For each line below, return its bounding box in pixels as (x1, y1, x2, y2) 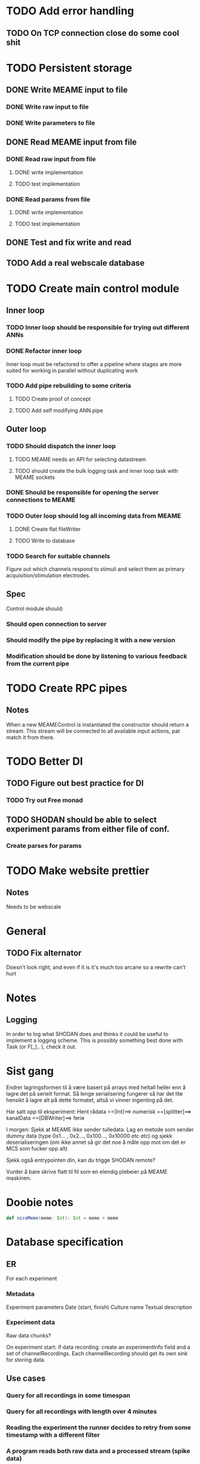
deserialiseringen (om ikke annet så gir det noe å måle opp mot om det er (6, 1139, 186, 1146)
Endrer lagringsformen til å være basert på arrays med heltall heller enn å (6, 1084, 186, 1091)
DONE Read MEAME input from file (6, 137, 137, 147)
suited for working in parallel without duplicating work (6, 367, 138, 374)
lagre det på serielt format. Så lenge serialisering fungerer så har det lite (6, 1090, 183, 1097)
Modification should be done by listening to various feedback (6, 652, 187, 660)
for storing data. (6, 1356, 46, 1363)
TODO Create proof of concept (14, 395, 91, 402)
